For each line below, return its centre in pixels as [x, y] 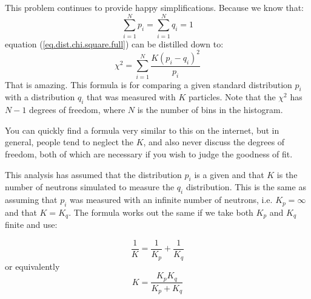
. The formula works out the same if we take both [161, 212]
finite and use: [31, 225]
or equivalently [32, 266]
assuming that [31, 200]
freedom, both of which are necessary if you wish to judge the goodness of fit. [149, 153]
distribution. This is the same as [246, 187]
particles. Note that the [232, 97]
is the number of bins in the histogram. [210, 110]
